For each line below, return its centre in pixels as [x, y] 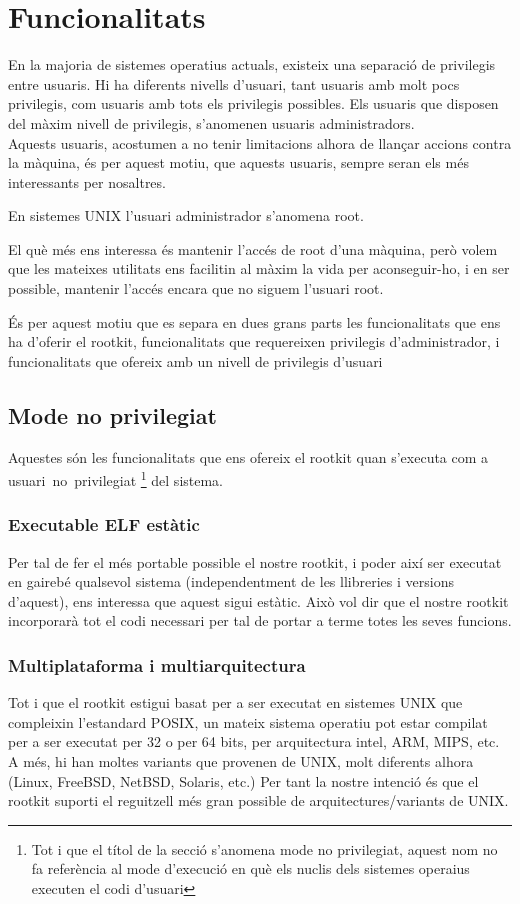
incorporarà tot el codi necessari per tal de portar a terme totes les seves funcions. [260, 620]
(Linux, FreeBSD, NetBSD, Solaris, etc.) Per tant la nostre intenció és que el [243, 780]
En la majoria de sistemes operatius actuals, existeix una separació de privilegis [252, 64]
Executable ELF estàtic [104, 524]
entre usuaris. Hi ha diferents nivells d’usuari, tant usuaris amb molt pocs [234, 83]
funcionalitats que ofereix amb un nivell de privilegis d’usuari [195, 360]
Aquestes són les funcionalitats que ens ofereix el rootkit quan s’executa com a [248, 456]
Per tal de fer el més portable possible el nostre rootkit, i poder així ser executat [255, 561]
